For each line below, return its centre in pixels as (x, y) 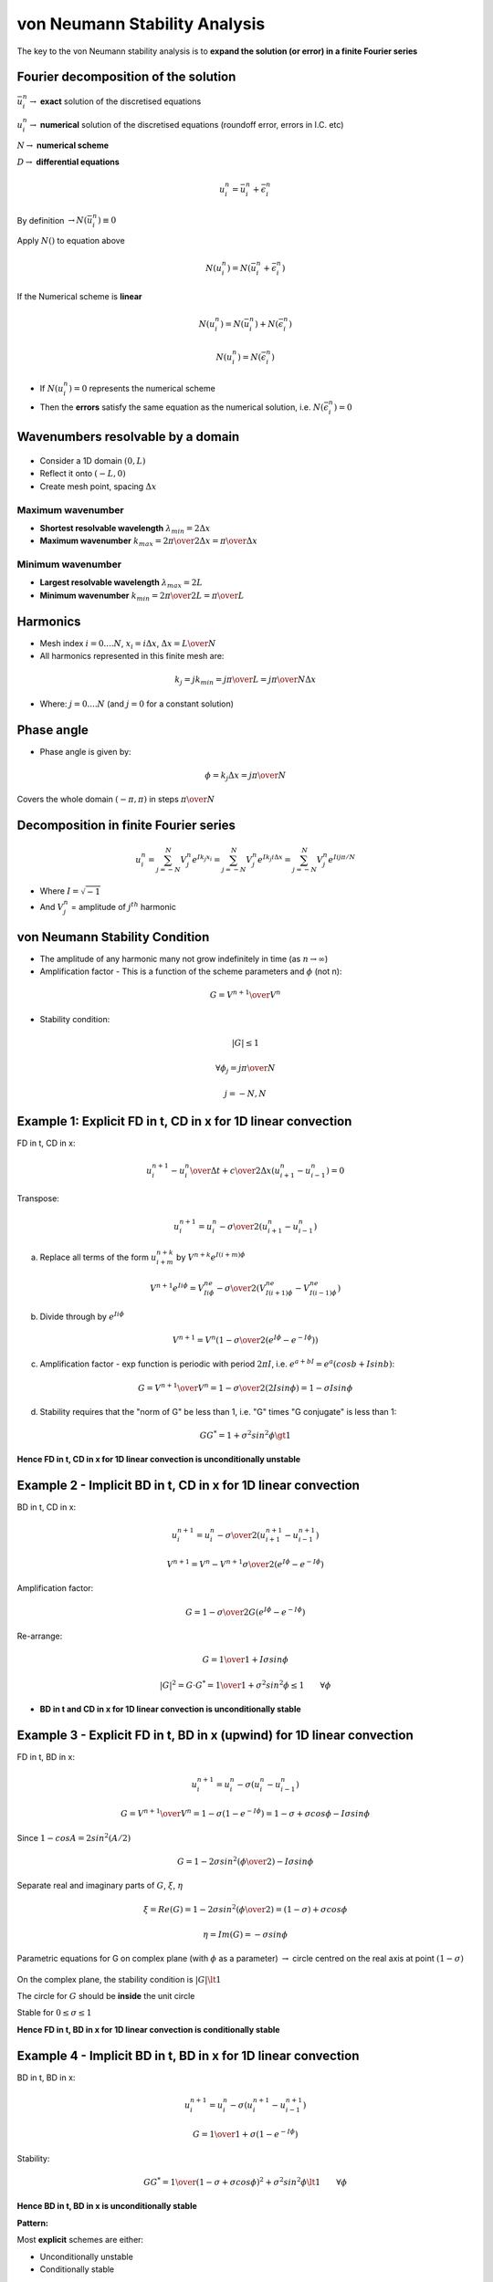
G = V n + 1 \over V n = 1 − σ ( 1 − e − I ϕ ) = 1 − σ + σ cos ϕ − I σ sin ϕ (245, 1813)
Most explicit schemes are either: (80, 2240)
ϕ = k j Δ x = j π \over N (246, 776)
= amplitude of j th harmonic (124, 906)
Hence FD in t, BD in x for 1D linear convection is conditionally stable (148, 2029)
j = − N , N (245, 1094)
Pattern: (33, 2223)
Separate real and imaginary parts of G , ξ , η (100, 1886)
